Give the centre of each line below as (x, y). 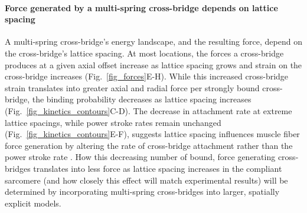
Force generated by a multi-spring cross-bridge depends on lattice (141, 7)
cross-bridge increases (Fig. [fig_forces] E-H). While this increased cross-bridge (147, 76)
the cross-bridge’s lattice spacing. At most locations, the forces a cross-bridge (144, 53)
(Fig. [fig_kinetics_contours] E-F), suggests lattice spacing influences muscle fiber (152, 134)
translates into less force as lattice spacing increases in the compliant (158, 168)
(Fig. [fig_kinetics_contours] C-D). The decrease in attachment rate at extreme (148, 110)
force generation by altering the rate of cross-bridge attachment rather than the (149, 145)
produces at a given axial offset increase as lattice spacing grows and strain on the (153, 64)
